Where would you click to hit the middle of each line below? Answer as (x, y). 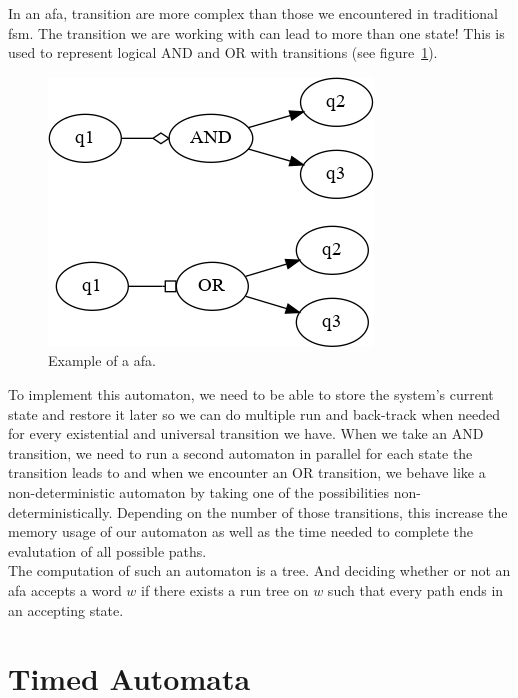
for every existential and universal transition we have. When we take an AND (246, 433)
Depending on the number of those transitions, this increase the (312, 511)
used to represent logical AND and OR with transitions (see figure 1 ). (223, 52)
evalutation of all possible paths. (107, 550)
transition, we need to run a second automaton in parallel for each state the (240, 452)
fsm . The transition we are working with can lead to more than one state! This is (256, 32)
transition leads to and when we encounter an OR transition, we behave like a (247, 472)
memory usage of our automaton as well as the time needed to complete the (240, 531)
